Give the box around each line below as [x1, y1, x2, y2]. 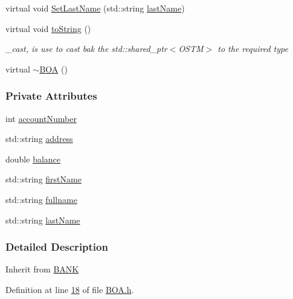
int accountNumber [5, 112, 77, 124]
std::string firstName [5, 173, 82, 185]
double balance [5, 152, 61, 165]
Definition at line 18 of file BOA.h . [5, 283, 134, 295]
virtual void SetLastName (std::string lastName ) [5, 2, 185, 14]
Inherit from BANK [5, 263, 79, 275]
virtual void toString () [5, 22, 91, 34]
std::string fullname [5, 193, 77, 205]
